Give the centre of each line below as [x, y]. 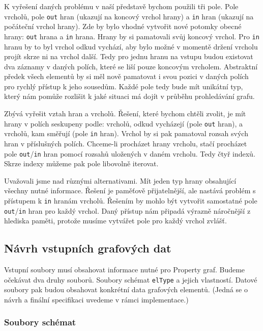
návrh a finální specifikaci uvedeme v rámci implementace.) [96, 299]
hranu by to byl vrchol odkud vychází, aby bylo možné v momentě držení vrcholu [131, 46]
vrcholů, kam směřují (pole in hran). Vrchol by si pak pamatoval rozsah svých [126, 133]
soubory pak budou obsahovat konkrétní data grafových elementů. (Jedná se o [126, 289]
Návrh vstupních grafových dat [88, 248]
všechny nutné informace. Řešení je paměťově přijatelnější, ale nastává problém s [130, 190]
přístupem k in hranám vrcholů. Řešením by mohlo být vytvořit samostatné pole [131, 200]
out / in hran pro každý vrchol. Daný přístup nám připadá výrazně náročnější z [127, 210]
